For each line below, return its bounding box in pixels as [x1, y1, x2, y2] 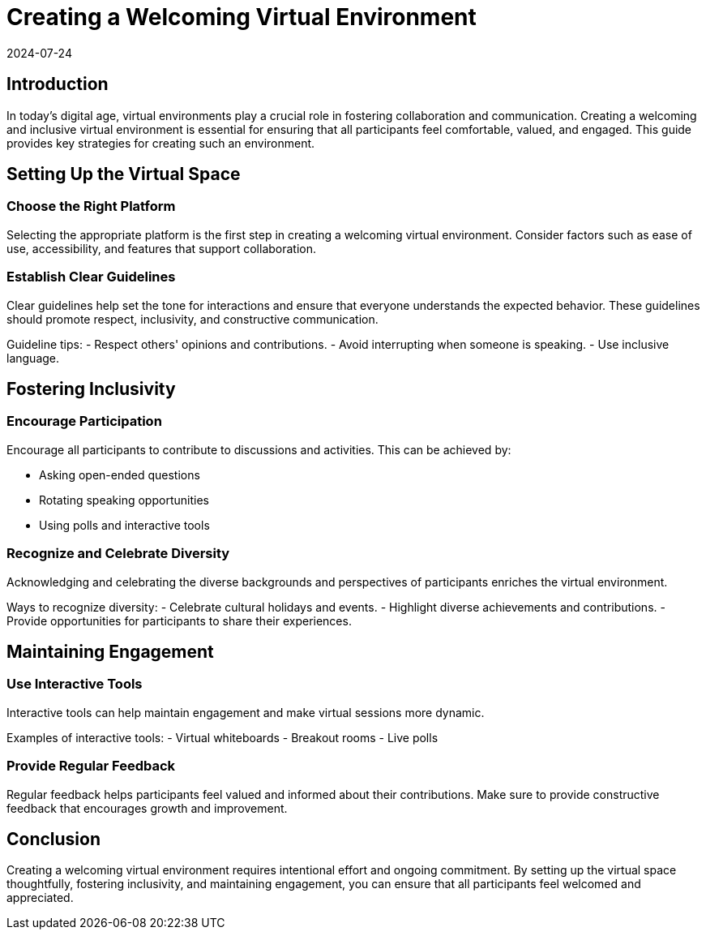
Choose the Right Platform [6, 198, 176, 215]
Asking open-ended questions [39, 467, 200, 482]
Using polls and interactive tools [39, 517, 210, 532]
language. [6, 350, 60, 365]
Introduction [6, 74, 109, 95]
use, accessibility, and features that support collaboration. [6, 241, 317, 255]
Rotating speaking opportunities [39, 492, 209, 507]
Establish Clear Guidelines [6, 268, 176, 286]
